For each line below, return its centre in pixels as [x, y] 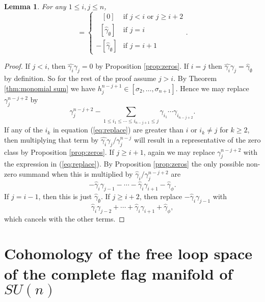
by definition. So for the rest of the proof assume [80, 78]
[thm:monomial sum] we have [50, 88]
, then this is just [65, 196]
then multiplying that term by [51, 139]
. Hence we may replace [212, 88]
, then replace [161, 196]
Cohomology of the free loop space [128, 253]
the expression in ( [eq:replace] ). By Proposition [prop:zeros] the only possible [124, 164]
